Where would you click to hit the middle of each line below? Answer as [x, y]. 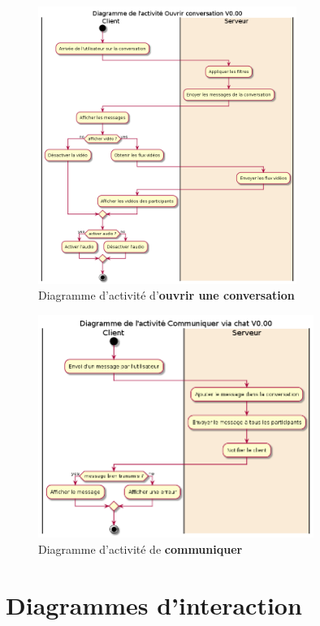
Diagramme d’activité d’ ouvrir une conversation [166, 295]
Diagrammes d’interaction [154, 604]
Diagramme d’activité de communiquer [141, 548]
